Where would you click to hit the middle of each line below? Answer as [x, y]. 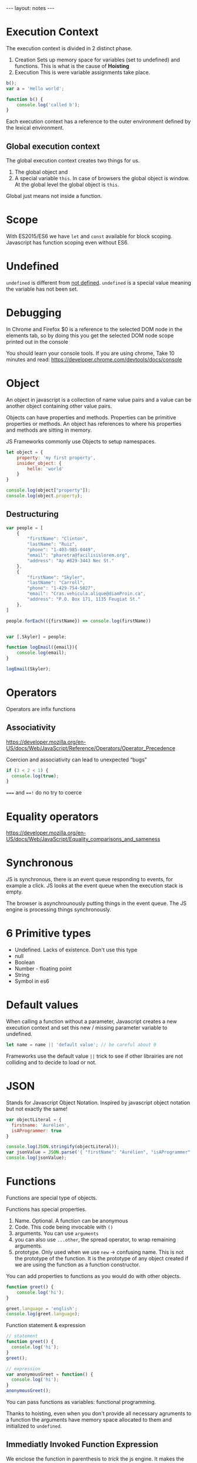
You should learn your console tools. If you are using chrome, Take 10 [90, 353]
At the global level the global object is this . [67, 185]
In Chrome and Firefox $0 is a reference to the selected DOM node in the [94, 329]
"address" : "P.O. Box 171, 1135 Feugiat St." [84, 599]
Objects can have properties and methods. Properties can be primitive [91, 417]
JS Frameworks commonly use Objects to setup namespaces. [81, 441]
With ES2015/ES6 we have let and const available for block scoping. [89, 236]
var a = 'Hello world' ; [35, 89]
